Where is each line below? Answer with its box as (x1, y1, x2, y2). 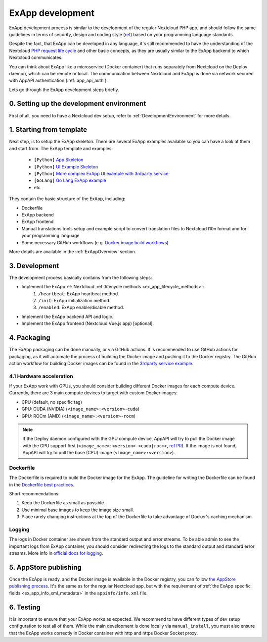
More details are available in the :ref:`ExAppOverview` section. (9, 248, 136, 255)
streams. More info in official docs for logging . (9, 550, 103, 556)
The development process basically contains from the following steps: (9, 274, 152, 280)
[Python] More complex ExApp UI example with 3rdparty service (34, 171, 169, 177)
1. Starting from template (9, 125, 88, 134)
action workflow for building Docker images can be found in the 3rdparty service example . (9, 360, 194, 366)
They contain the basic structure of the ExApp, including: (9, 196, 126, 202)
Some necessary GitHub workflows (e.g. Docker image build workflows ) (21, 239, 169, 245)
